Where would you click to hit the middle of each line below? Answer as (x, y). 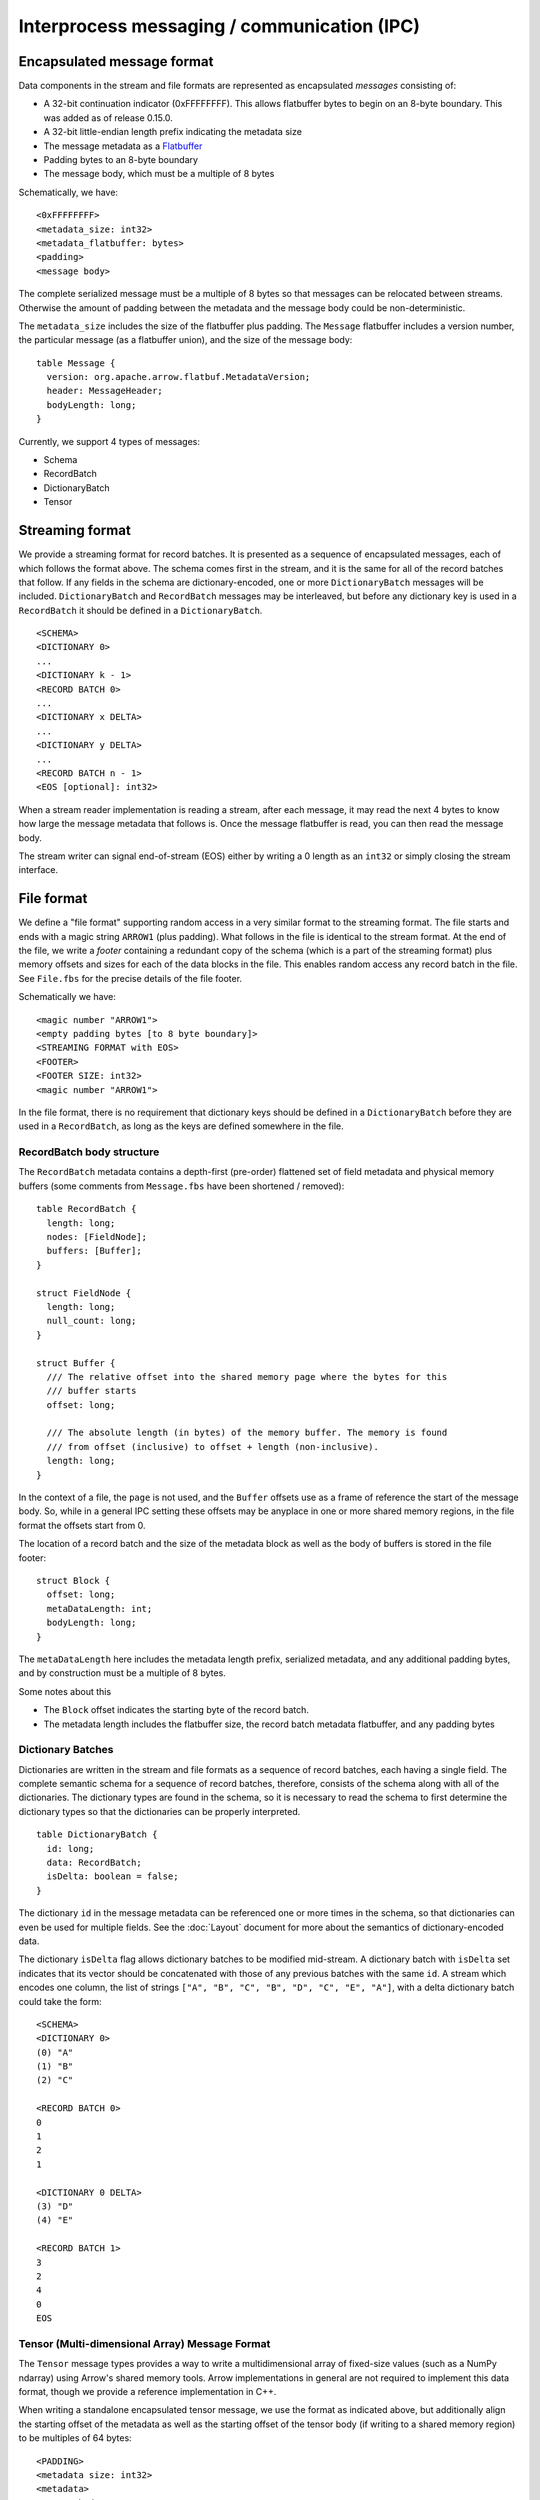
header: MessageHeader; (105, 391)
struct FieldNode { (84, 1293)
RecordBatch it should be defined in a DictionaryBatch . (140, 610)
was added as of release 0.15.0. (108, 117)
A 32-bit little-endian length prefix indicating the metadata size (172, 132)
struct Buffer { (76, 1363)
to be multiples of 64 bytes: (75, 2438)
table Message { (76, 363)
